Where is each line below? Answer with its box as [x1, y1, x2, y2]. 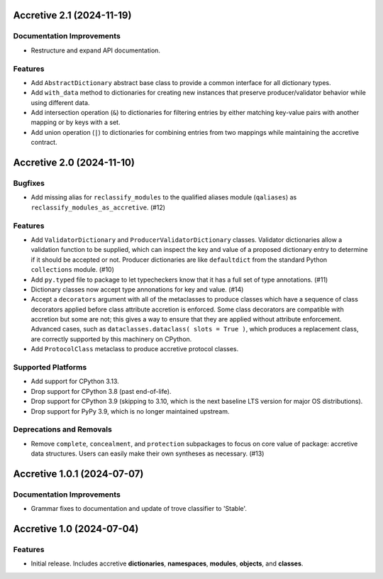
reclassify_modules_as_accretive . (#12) [30, 203, 166, 211]
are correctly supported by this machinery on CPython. [30, 334, 192, 343]
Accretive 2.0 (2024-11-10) [13, 157, 135, 169]
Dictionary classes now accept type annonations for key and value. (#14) [30, 285, 244, 294]
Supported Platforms [13, 363, 87, 372]
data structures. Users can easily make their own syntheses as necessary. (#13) [30, 449, 265, 458]
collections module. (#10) [30, 265, 115, 274]
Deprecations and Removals [13, 424, 113, 434]
